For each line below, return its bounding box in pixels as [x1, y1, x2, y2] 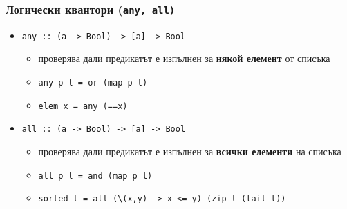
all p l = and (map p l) [38, 170, 153, 181]
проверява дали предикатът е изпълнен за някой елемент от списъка [38, 51, 330, 66]
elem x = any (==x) [38, 101, 128, 111]
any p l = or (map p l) [38, 78, 148, 88]
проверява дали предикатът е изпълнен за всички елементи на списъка [38, 144, 341, 158]
